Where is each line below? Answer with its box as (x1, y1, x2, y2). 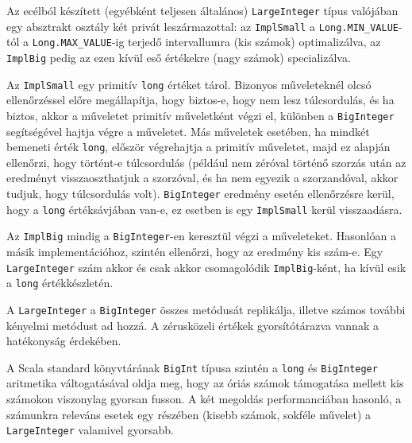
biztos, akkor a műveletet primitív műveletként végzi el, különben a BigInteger (6, 107, 395, 123)
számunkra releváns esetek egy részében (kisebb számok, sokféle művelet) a (6, 406, 372, 422)
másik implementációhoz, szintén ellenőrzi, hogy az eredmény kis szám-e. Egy (6, 243, 383, 259)
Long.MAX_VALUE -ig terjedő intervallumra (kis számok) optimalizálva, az (32, 33, 381, 50)
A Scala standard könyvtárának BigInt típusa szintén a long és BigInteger (6, 359, 378, 375)
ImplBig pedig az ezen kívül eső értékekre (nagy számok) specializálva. (6, 49, 351, 65)
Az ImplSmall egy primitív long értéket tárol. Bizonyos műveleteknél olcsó (6, 76, 372, 92)
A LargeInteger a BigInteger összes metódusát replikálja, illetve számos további (6, 301, 406, 317)
